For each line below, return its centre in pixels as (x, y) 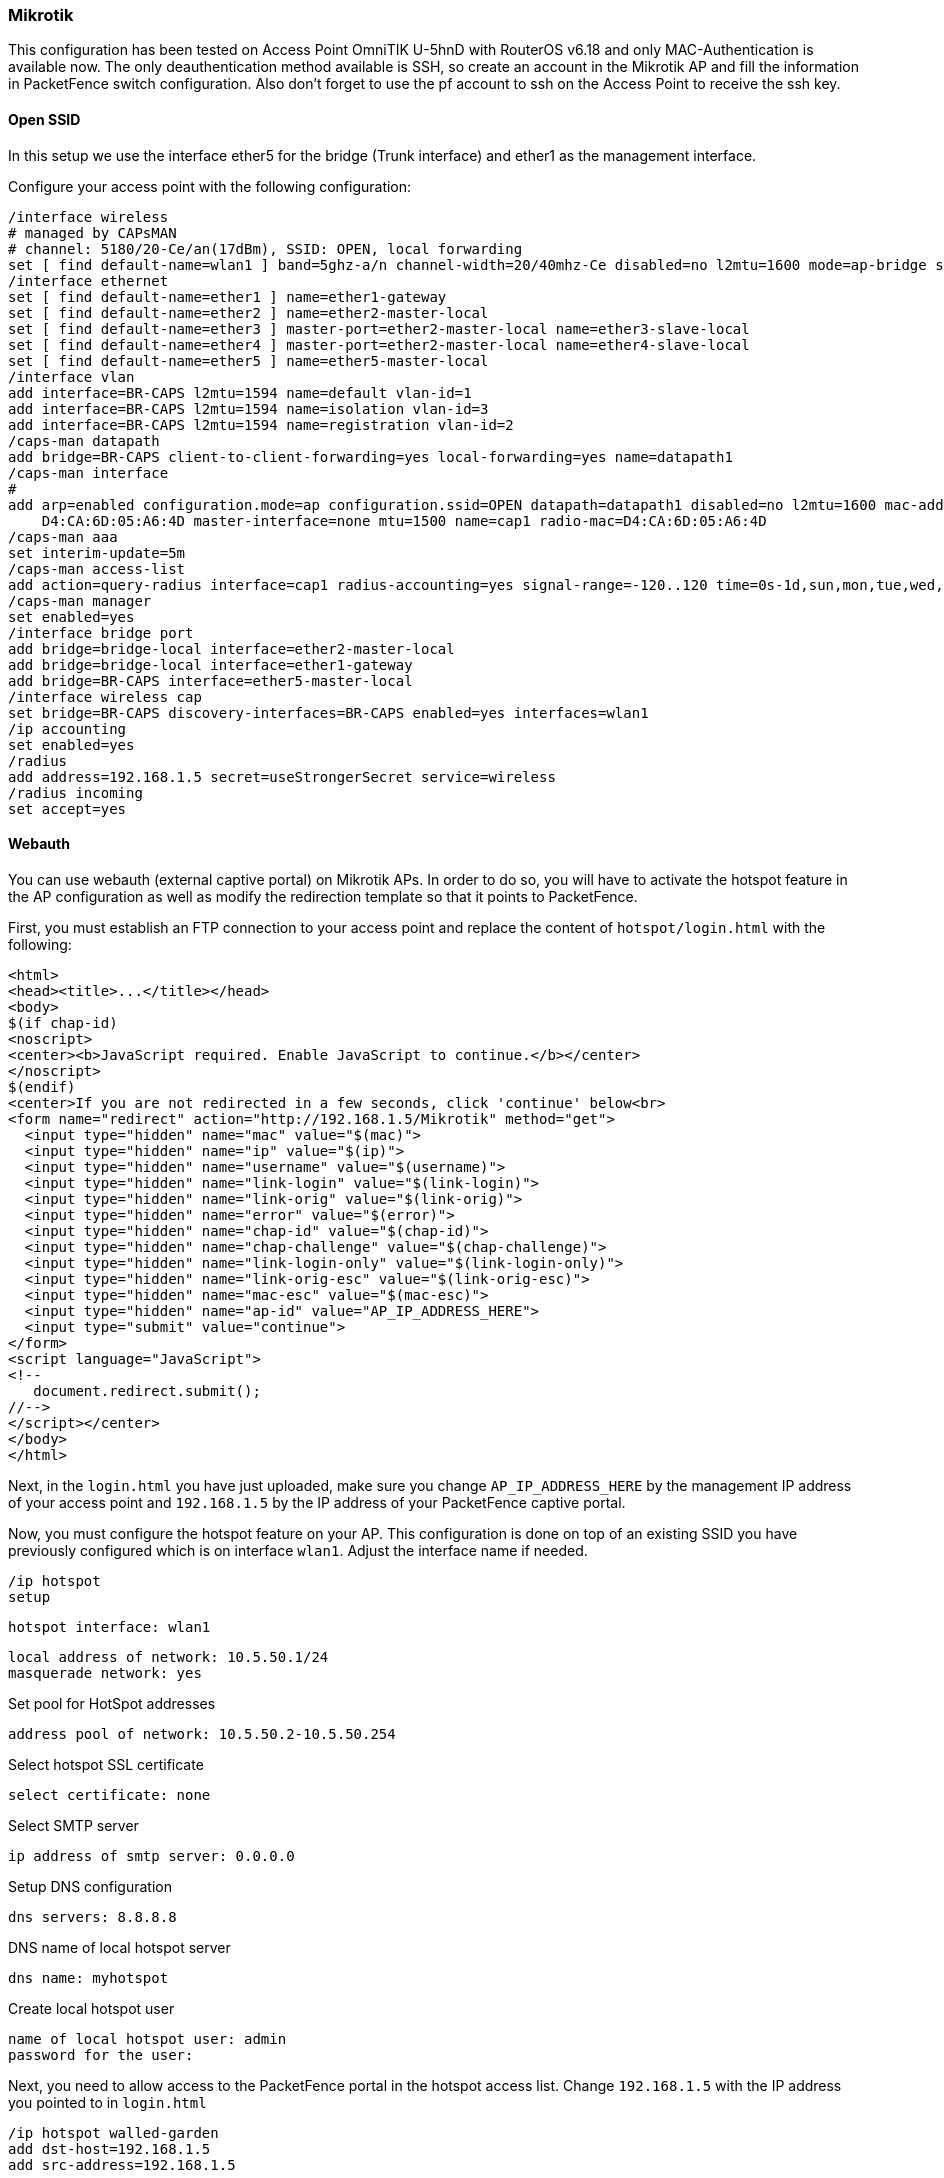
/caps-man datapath (84, 440)
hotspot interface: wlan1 (109, 1626)
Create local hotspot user (91, 2008)
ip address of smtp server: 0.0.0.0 (151, 1855)
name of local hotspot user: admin (147, 2038)
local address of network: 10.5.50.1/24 (168, 1656)
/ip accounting (67, 728)
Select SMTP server (73, 1825)
